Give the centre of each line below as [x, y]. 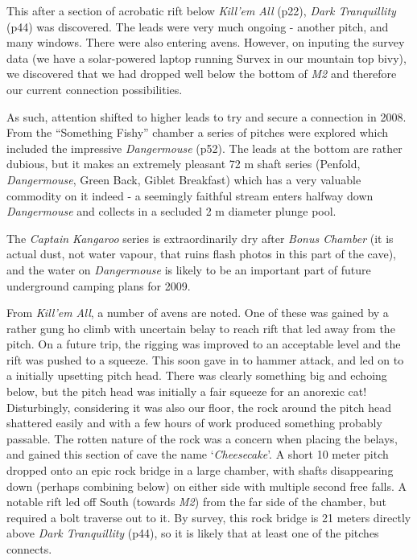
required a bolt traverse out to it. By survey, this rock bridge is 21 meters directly [209, 517]
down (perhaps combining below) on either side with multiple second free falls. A [207, 486]
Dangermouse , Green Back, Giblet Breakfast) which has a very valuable [184, 179]
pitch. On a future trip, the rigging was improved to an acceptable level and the [204, 344]
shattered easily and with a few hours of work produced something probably [194, 423]
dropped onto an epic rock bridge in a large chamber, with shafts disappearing [200, 470]
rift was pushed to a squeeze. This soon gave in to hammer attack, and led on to [205, 359]
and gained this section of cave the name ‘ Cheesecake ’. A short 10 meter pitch [198, 454]
